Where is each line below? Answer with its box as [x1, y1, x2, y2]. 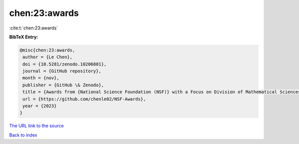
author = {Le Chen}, [22, 54, 73, 60]
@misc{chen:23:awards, [19, 47, 75, 53]
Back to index [9, 132, 37, 138]
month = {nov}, [22, 75, 60, 81]
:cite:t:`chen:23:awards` [9, 25, 58, 31]
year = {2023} [22, 103, 57, 109]
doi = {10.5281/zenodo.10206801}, [22, 61, 107, 67]
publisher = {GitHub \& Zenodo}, [22, 82, 104, 88]
